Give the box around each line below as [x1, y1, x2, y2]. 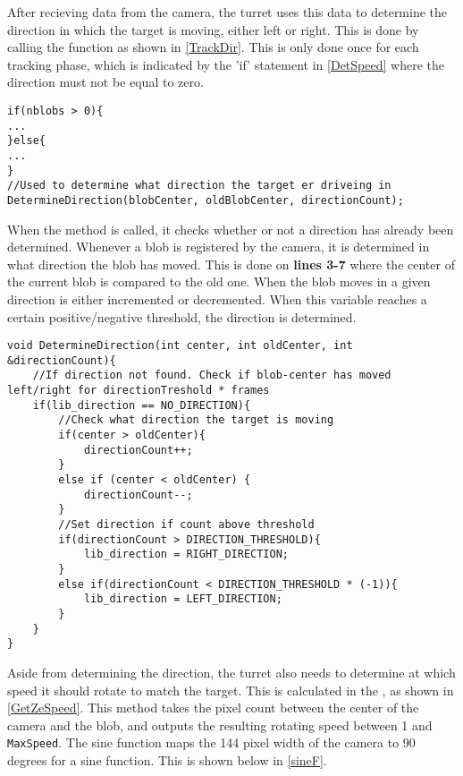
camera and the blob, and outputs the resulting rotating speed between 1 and [7, 715, 433, 734]
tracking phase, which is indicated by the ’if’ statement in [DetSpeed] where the [7, 55, 444, 73]
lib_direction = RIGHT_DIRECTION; [83, 548, 289, 561]
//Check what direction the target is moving [58, 414, 334, 427]
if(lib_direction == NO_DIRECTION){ [32, 398, 251, 412]
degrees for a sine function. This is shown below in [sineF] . [7, 750, 327, 769]
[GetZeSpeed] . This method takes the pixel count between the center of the [7, 698, 419, 717]
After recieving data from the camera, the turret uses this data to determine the [7, 3, 448, 21]
